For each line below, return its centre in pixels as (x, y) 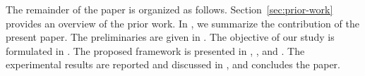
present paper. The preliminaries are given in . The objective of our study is (170, 37)
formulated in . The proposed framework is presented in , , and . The (155, 50)
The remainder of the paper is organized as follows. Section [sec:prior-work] (169, 9)
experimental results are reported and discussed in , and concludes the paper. (173, 64)
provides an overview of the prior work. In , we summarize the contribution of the (182, 23)
